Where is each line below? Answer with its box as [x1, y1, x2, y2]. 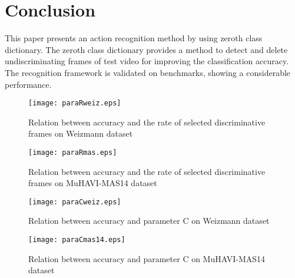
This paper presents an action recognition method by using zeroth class [5, 32, 263, 44]
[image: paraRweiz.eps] [28, 99, 121, 108]
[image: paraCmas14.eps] [28, 236, 125, 244]
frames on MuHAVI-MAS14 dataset [28, 177, 157, 189]
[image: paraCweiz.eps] [28, 197, 121, 206]
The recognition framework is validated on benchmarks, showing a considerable [5, 66, 291, 78]
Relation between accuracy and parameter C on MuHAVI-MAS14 [28, 252, 266, 264]
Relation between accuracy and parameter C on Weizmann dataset [28, 214, 270, 227]
